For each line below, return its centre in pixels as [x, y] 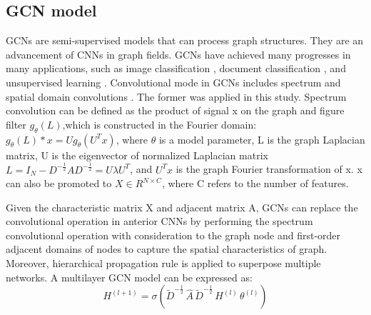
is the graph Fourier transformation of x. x [269, 169]
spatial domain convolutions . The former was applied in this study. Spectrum [176, 96]
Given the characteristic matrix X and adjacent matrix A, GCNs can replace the [182, 207]
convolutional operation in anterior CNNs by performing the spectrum [159, 221]
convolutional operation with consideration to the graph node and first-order [173, 235]
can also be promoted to [59, 183]
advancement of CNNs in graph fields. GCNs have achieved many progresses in [178, 54]
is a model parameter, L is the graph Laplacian [262, 139]
